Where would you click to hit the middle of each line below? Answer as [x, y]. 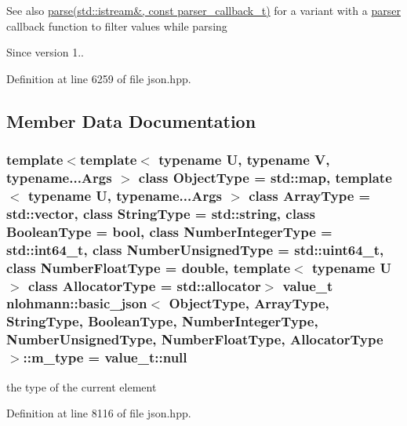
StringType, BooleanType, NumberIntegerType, [162, 321]
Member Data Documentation [131, 120]
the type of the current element [82, 386]
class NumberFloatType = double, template [149, 267]
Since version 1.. [45, 52]
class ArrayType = [310, 195]
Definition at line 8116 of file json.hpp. [99, 413]
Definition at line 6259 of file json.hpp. [99, 78]
